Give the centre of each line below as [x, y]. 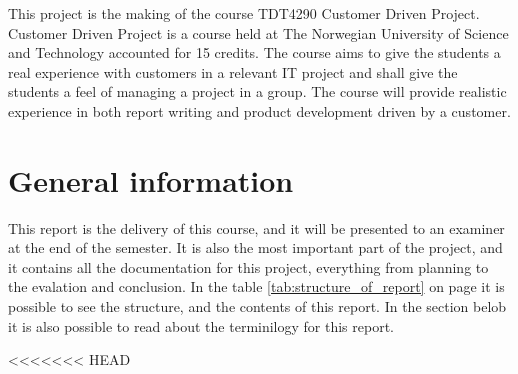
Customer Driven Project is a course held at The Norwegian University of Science [258, 32]
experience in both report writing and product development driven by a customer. [259, 110]
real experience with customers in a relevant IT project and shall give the [233, 71]
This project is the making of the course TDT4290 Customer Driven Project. [244, 13]
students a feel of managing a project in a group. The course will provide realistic [257, 91]
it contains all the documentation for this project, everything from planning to [248, 266]
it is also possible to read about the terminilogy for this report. [201, 325]
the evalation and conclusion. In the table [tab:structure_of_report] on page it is [256, 286]
